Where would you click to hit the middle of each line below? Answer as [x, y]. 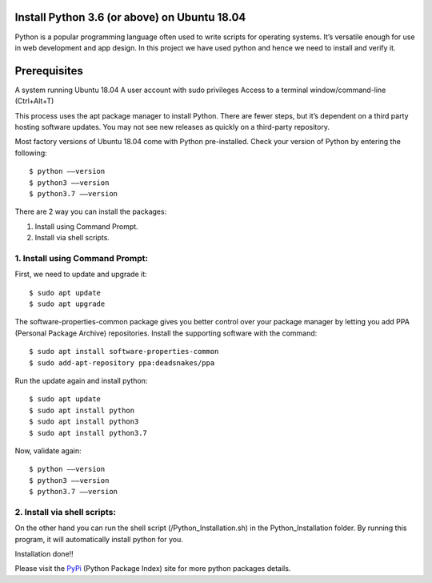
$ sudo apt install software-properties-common [124, 352]
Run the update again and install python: [81, 380]
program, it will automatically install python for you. [99, 539]
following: [31, 153]
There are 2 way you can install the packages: [91, 211]
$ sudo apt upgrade [67, 304]
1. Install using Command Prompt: [81, 258]
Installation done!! [44, 554]
